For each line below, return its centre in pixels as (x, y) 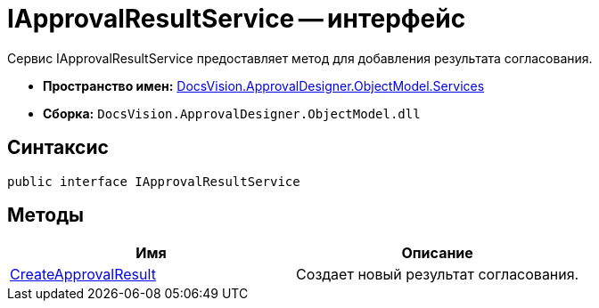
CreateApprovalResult (83, 275)
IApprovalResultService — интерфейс (237, 19)
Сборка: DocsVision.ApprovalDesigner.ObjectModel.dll (232, 113)
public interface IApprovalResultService (154, 181)
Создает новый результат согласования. (438, 275)
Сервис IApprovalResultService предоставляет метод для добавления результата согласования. (300, 58)
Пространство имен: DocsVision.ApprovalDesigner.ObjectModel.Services (264, 85)
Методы (45, 215)
